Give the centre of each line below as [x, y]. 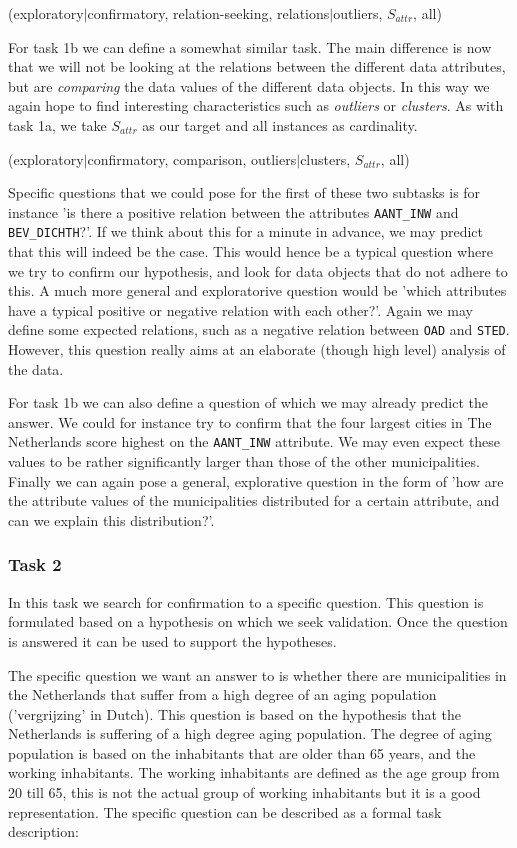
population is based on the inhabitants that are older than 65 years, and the [242, 752]
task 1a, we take [57, 124]
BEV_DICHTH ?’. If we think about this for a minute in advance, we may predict [246, 231]
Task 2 [35, 564]
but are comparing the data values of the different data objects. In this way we [249, 85]
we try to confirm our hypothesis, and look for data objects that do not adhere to [258, 270]
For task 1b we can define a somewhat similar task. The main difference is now [250, 46]
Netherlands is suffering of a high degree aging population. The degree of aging [250, 733]
